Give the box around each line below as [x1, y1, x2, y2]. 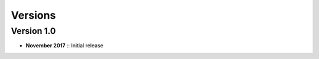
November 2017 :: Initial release [25, 42, 103, 49]
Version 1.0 [11, 26, 56, 36]
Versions [11, 9, 56, 22]
